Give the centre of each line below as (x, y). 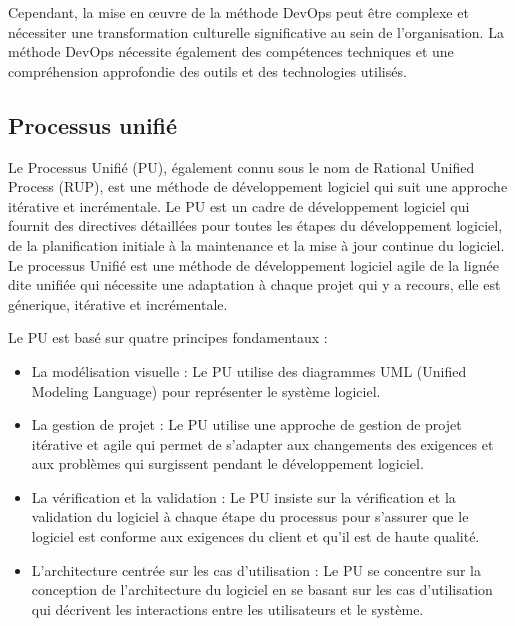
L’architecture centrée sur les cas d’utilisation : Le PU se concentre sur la (256, 569)
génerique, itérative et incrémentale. (118, 303)
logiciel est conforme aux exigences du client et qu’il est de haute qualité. (255, 536)
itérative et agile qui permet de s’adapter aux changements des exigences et (262, 443)
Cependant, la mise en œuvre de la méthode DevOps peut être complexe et (238, 12)
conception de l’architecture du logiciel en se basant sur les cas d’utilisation (262, 589)
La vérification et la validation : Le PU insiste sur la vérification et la (243, 496)
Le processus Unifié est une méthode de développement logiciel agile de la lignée (253, 264)
